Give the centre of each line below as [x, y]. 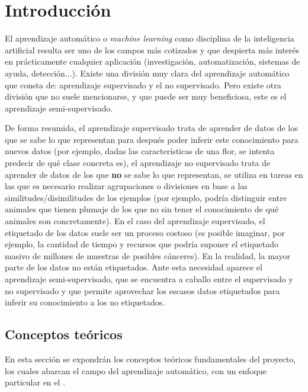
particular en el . [35, 382]
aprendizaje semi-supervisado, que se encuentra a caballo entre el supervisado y [149, 279]
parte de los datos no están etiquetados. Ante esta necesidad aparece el [134, 267]
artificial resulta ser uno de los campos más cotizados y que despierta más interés [152, 50]
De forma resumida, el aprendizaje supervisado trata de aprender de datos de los [151, 128]
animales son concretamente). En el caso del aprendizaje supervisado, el [135, 221]
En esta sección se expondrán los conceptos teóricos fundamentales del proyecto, [150, 358]
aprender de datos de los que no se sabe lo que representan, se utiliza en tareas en [154, 174]
